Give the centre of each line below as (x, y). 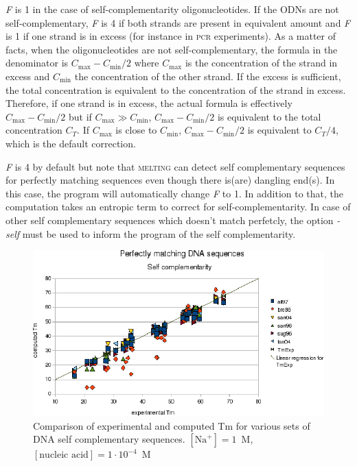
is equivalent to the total (269, 116)
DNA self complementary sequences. (109, 439)
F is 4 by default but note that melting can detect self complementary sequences (175, 166)
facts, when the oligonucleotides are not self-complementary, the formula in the (172, 49)
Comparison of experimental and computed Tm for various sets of (172, 425)
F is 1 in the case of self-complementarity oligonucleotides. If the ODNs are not (172, 9)
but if (80, 116)
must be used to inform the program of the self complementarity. (159, 233)
